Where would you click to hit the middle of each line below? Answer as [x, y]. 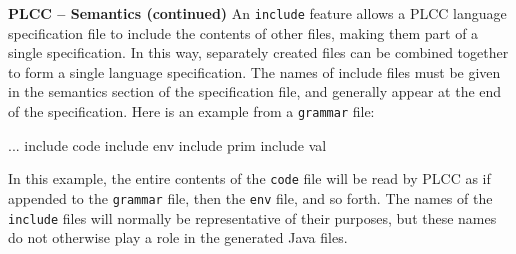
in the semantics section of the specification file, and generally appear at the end [255, 91]
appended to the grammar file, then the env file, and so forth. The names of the [250, 197]
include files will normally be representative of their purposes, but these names [252, 217]
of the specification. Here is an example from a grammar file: [191, 111]
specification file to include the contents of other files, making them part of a [243, 32]
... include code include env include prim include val [167, 144]
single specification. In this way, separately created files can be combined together [258, 52]
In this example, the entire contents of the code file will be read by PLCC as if [249, 178]
